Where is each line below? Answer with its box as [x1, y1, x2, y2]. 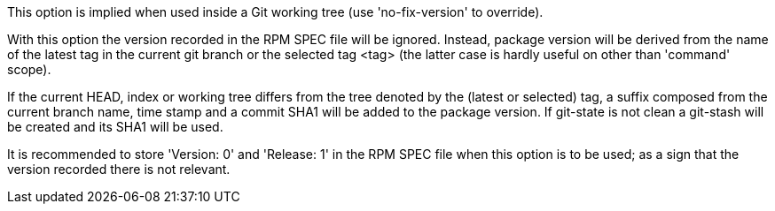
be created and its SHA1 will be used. [7, 119, 223, 134]
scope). [7, 62, 51, 77]
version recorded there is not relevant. [7, 162, 231, 177]
